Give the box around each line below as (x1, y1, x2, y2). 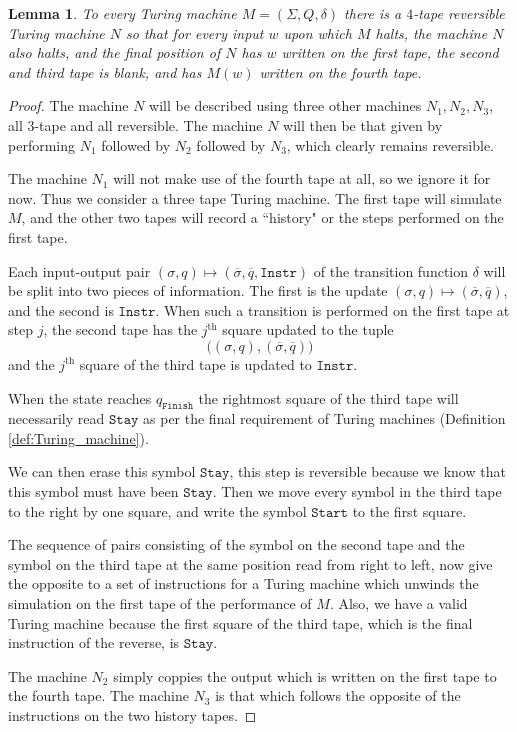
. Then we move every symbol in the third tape (212, 481, 502, 502)
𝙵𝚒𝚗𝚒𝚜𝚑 (162, 401, 194, 412)
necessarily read (8, 408, 105, 429)
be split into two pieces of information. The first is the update (8, 280, 388, 301)
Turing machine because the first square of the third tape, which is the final (8, 612, 473, 633)
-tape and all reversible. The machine (34, 114, 263, 135)
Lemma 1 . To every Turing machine (8, 3, 237, 23)
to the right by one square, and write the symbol (8, 500, 307, 521)
